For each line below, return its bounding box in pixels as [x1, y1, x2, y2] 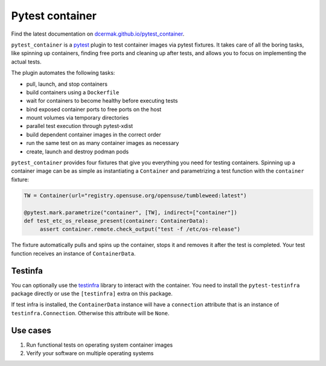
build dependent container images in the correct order [26, 130, 161, 138]
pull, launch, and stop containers [26, 80, 108, 88]
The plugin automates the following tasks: [11, 69, 115, 77]
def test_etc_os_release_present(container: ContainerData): [24, 217, 209, 224]
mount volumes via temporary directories [26, 114, 129, 121]
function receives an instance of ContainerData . [11, 249, 136, 257]
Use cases [11, 325, 51, 335]
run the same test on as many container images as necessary [26, 140, 179, 147]
